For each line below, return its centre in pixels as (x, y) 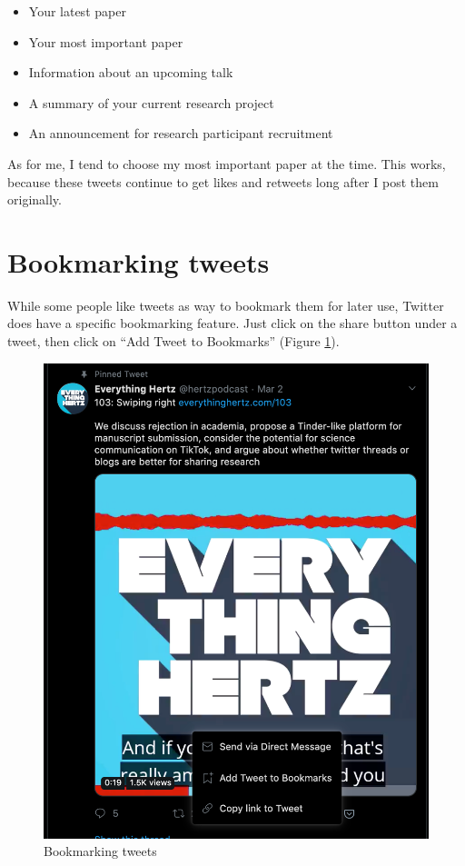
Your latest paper (77, 11)
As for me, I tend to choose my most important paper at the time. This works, (227, 163)
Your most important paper (106, 41)
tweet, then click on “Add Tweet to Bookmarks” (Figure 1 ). (173, 341)
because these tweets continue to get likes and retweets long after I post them (223, 181)
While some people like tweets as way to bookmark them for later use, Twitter (226, 305)
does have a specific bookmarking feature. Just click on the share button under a (232, 323)
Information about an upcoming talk (131, 72)
